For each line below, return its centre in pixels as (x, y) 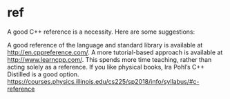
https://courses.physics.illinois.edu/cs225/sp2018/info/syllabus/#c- (103, 81)
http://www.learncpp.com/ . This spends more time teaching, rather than (109, 59)
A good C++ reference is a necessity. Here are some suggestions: (101, 32)
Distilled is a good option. (43, 74)
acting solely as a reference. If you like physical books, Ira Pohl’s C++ (106, 67)
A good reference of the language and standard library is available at (105, 45)
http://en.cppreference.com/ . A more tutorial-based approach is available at (115, 52)
